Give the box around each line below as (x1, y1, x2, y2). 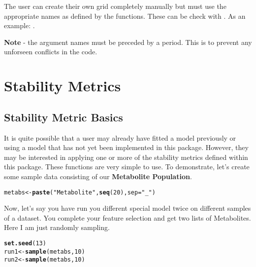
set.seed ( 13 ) (4, 239, 46, 247)
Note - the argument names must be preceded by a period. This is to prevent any (4, 37, 252, 47)
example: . (4, 20, 35, 31)
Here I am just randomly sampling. (4, 222, 110, 232)
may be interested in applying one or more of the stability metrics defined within (4, 152, 248, 162)
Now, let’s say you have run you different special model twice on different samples (4, 203, 251, 213)
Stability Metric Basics (4, 109, 123, 124)
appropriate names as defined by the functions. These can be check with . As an (4, 10, 246, 21)
